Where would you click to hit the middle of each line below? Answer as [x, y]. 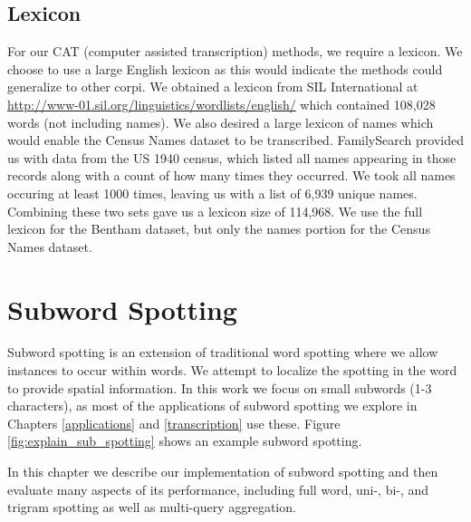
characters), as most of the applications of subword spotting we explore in [212, 406]
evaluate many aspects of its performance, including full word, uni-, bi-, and [218, 489]
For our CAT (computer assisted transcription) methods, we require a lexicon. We [235, 51]
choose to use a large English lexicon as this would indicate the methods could [225, 68]
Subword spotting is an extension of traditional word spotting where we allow [223, 352]
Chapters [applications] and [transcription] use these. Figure [174, 423]
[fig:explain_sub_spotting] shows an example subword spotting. [185, 441]
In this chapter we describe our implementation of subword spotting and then [223, 472]
